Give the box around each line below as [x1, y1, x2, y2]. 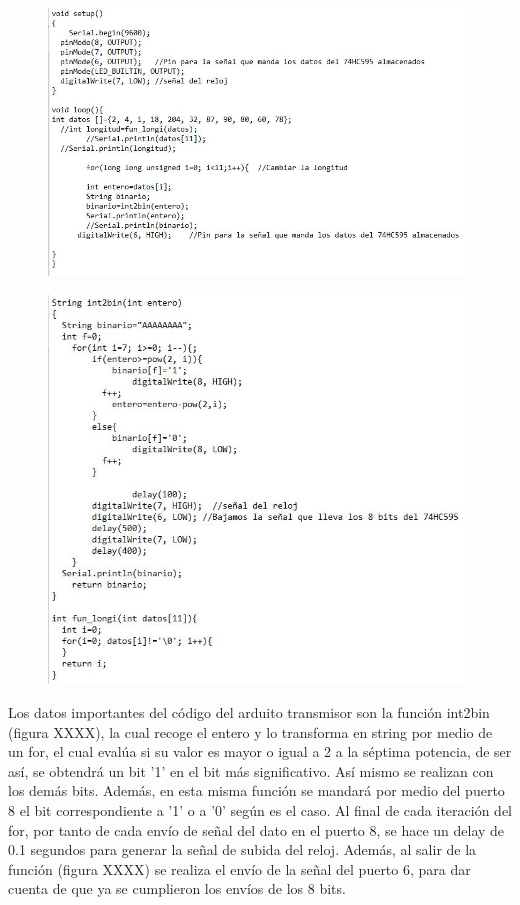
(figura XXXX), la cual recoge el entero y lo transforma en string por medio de [8, 721, 493, 742]
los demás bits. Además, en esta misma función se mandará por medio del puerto [8, 780, 505, 801]
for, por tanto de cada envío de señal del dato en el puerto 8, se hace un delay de [8, 819, 505, 840]
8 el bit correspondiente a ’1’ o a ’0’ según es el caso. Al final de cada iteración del [8, 799, 512, 820]
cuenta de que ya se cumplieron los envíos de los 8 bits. [8, 878, 346, 899]
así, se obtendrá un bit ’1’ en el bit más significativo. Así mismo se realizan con [8, 760, 494, 781]
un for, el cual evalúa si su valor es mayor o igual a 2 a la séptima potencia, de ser [8, 741, 512, 762]
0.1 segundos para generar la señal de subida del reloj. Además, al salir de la [8, 839, 477, 860]
